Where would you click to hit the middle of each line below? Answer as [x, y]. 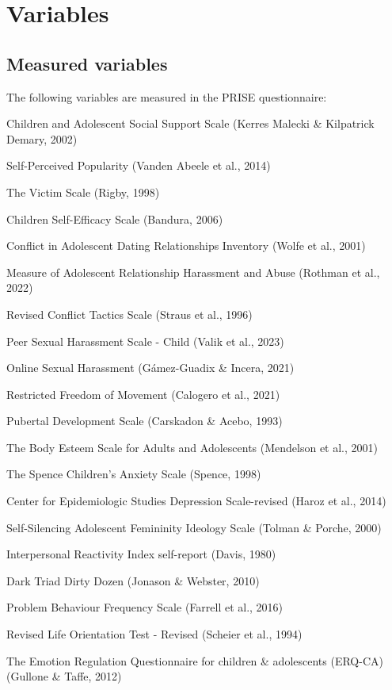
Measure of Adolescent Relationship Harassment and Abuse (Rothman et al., [193, 272]
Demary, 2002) [42, 138]
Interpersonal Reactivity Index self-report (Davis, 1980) [141, 554]
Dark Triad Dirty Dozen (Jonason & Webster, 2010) [133, 580]
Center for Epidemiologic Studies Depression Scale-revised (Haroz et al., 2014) [196, 501]
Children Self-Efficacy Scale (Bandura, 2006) [115, 218]
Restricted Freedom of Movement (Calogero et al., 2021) [143, 394]
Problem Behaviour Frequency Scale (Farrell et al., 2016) [145, 607]
